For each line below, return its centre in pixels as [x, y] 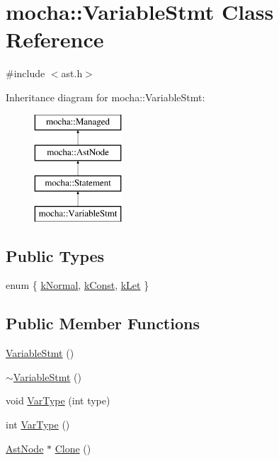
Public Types [55, 255]
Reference [55, 39]
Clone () [73, 448]
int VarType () [38, 425]
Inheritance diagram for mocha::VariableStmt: [106, 97]
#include [25, 73]
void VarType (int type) [58, 400]
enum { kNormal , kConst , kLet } [78, 285]
